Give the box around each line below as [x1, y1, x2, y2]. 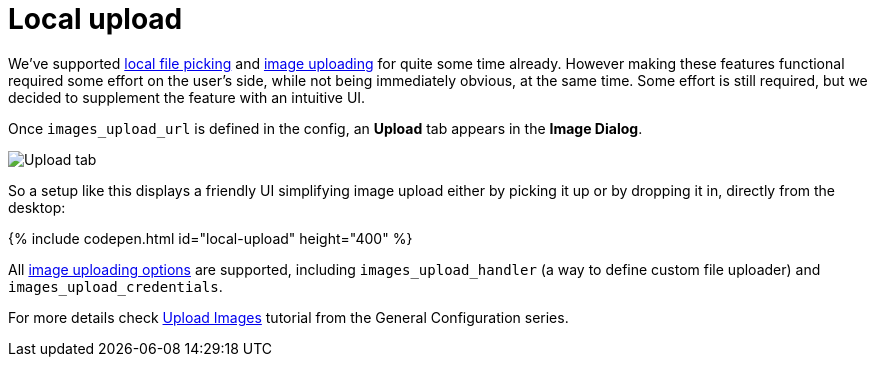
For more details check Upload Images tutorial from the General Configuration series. [8, 308, 569, 326]
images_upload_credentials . [8, 277, 223, 295]
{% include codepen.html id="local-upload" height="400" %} [8, 229, 413, 247]
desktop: [8, 198, 66, 216]
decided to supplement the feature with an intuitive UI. [8, 88, 366, 106]
